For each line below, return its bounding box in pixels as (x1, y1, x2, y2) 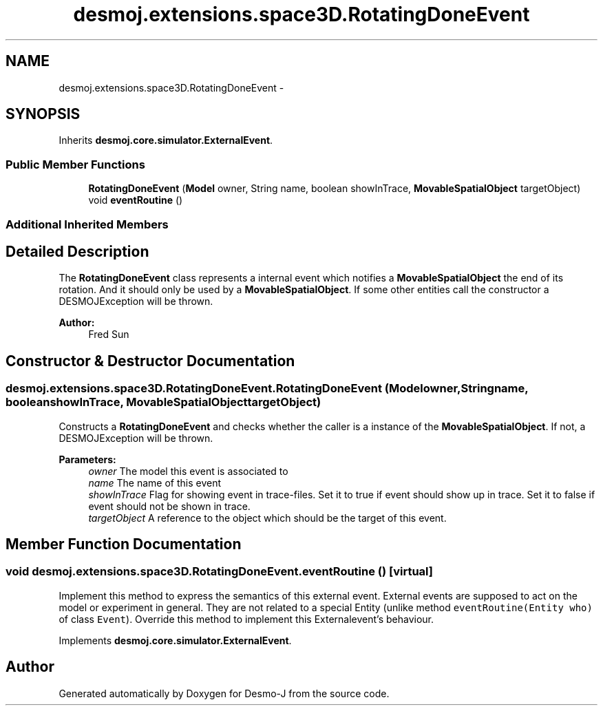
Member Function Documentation (6, 535, 242, 553)
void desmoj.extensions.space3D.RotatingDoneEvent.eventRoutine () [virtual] (6, 564, 433, 579)
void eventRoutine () (88, 194, 183, 206)
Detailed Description (6, 242, 149, 260)
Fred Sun (88, 328, 129, 341)
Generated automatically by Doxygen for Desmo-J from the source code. (59, 687, 390, 699)
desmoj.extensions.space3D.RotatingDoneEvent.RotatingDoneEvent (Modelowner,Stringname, (6, 381, 529, 396)
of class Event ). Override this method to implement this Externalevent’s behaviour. (59, 613, 434, 625)
